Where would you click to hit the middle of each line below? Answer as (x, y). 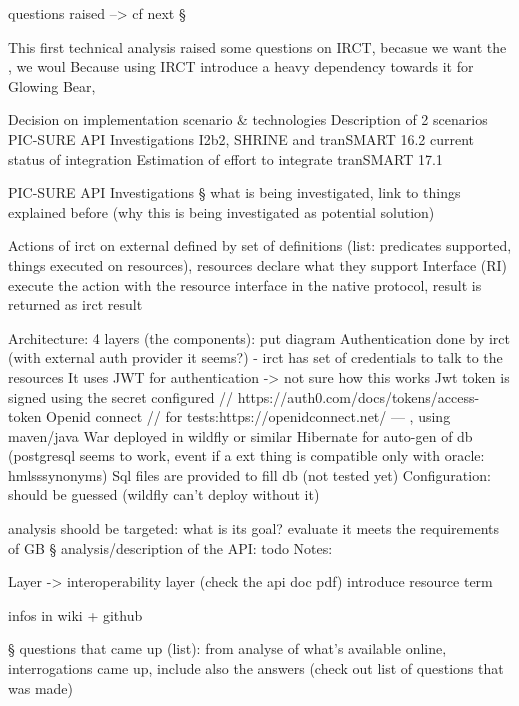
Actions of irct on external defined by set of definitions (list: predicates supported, (260, 245)
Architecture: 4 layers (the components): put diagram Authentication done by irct (259, 337)
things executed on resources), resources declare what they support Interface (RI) (258, 264)
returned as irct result (75, 304)
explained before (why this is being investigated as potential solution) (221, 211)
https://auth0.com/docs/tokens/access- (358, 396)
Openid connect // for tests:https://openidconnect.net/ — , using (248, 416)
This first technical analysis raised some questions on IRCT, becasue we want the (257, 46)
